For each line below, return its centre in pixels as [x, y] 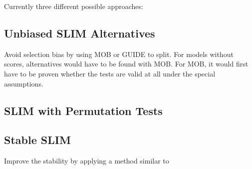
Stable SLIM [37, 140]
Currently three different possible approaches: [74, 6]
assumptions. [24, 83]
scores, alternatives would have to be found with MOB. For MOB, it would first [126, 64]
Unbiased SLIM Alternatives [80, 33]
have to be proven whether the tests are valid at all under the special [110, 73]
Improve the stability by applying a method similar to [87, 161]
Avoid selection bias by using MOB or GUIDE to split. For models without [119, 54]
